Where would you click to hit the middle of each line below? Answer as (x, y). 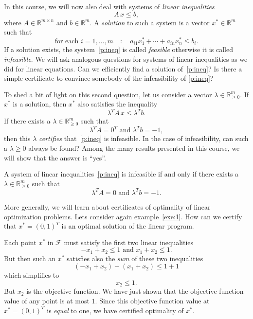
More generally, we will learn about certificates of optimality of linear (107, 206)
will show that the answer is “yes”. (55, 157)
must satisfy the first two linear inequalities (129, 242)
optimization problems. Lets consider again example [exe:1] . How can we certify (123, 216)
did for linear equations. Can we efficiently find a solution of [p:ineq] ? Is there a (123, 68)
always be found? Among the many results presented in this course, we (134, 148)
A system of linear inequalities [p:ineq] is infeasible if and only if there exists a (121, 174)
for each (67, 41)
